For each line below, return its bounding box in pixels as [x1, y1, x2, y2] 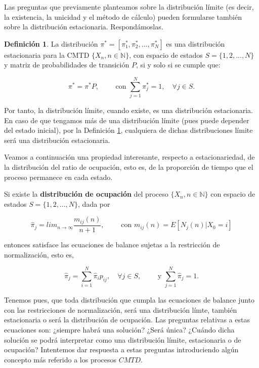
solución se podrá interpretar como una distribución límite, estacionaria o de [4, 334, 241, 345]
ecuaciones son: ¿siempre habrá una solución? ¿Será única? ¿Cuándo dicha [4, 324, 235, 335]
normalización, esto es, [4, 249, 74, 260]
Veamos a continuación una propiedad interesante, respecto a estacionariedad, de [4, 152, 255, 162]
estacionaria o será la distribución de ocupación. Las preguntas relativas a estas [4, 314, 250, 325]
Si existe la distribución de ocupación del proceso [4, 189, 168, 199]
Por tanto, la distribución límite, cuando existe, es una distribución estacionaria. [4, 105, 253, 116]
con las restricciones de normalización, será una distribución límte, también [4, 304, 237, 315]
